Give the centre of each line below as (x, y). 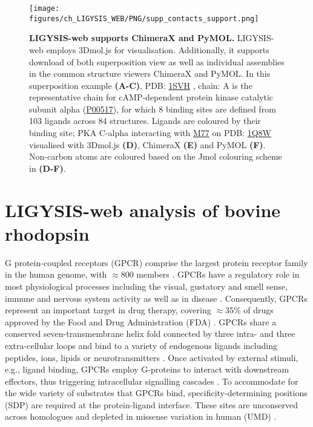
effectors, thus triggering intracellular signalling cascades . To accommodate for (152, 381)
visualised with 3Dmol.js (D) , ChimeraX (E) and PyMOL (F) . (147, 144)
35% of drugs (249, 310)
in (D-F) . (48, 168)
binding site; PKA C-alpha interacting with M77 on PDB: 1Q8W (150, 133)
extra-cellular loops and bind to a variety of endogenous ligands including (141, 345)
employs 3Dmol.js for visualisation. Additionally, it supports (158, 49)
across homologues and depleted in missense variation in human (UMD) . (141, 416)
